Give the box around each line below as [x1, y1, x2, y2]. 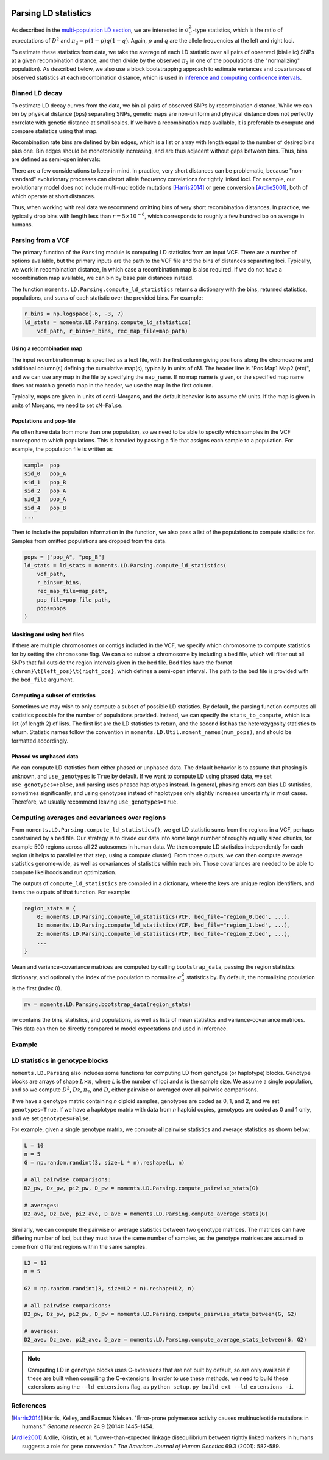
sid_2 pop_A [24, 487, 66, 494]
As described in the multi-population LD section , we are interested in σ [11, 26, 189, 34]
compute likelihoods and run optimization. [11, 868, 117, 876]
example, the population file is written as [11, 445, 113, 453]
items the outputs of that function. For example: [11, 888, 131, 896]
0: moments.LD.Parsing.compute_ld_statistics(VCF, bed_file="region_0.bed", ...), [37, 913, 291, 920]
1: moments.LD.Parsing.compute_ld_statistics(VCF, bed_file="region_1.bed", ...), [37, 922, 291, 929]
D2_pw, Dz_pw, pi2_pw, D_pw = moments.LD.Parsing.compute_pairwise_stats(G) [24, 1184, 259, 1192]
